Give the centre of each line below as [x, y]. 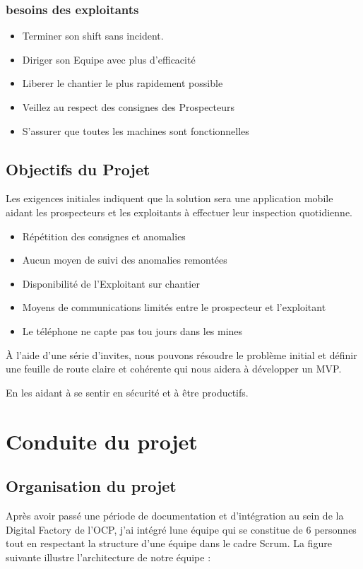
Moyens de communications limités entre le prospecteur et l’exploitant [174, 307]
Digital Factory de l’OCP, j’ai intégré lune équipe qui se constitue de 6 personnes [181, 529]
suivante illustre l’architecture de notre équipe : [108, 557]
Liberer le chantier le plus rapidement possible [123, 83]
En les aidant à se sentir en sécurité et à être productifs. [127, 392]
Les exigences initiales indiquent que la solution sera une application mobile [169, 198]
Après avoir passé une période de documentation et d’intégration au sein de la [175, 515]
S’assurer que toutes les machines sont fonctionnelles [136, 130]
